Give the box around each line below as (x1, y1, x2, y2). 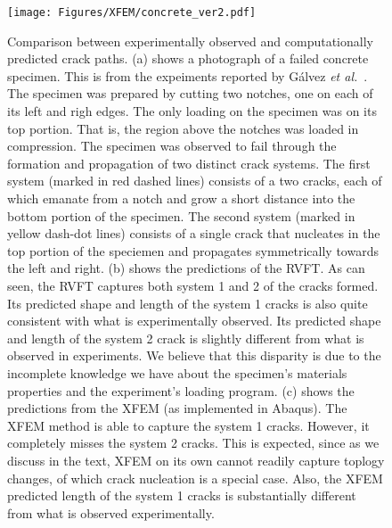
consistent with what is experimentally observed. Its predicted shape (7, 311, 381, 330)
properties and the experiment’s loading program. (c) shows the (7, 381, 355, 400)
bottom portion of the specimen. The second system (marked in (7, 206, 355, 225)
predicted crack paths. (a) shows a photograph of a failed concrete (7, 49, 369, 68)
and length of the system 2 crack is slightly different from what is (7, 328, 364, 347)
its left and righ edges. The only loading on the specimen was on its (7, 102, 377, 120)
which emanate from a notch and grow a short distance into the (7, 189, 355, 207)
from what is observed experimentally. (7, 503, 215, 522)
